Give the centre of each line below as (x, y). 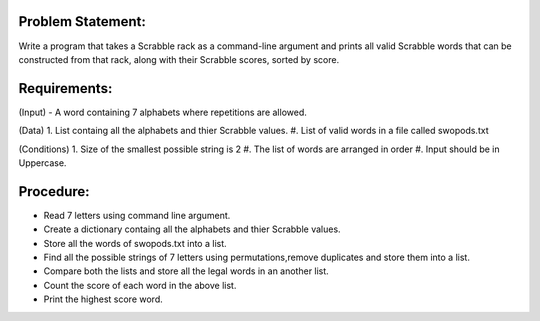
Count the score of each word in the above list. (140, 285)
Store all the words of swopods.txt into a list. (135, 243)
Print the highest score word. (103, 299)
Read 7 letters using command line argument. (137, 215)
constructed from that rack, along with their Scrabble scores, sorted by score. (179, 59)
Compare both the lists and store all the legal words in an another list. (186, 271)
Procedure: (54, 191)
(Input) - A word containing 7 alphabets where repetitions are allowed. (162, 112)
